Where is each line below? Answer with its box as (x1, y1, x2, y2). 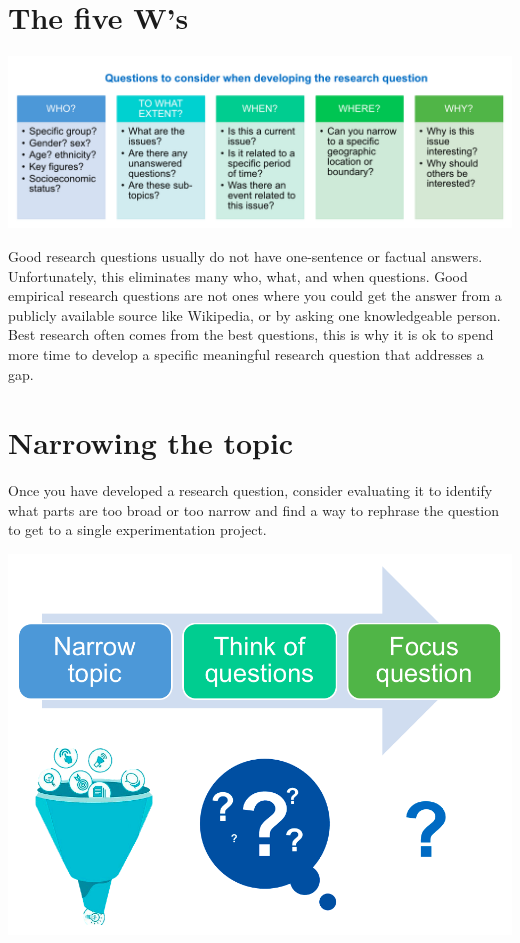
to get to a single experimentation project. (8, 519, 267, 540)
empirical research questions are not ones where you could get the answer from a (8, 285, 502, 306)
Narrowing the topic (8, 422, 294, 463)
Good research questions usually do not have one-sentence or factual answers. (8, 245, 483, 266)
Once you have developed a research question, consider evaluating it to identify (8, 480, 493, 501)
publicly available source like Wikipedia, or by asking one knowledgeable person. (8, 304, 501, 325)
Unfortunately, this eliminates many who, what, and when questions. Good (8, 265, 468, 286)
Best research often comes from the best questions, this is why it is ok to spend (8, 324, 494, 345)
